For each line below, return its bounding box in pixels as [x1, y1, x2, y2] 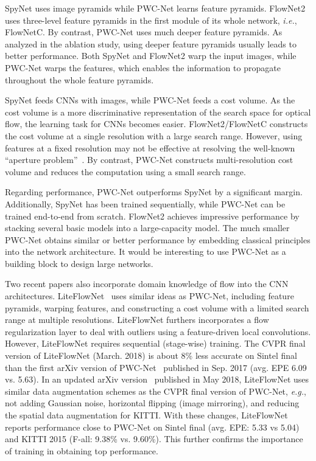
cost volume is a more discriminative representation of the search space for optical [5, 105, 311, 118]
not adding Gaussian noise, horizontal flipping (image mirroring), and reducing [5, 397, 300, 409]
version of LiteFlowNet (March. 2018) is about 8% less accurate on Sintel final [5, 349, 297, 362]
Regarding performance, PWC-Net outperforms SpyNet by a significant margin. [5, 185, 303, 198]
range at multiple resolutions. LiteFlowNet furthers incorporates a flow [5, 313, 269, 326]
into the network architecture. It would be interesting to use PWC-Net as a [5, 245, 286, 258]
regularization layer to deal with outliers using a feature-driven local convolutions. [5, 325, 311, 338]
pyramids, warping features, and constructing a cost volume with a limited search [5, 301, 309, 314]
